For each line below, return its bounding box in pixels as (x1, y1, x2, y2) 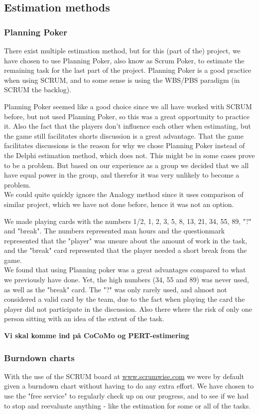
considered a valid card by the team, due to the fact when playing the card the (4, 294, 245, 304)
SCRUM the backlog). (4, 84, 72, 95)
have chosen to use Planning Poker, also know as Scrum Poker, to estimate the (4, 55, 245, 65)
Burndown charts (4, 351, 75, 364)
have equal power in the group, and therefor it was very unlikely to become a (4, 170, 240, 180)
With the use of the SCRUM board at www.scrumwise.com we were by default (4, 371, 244, 381)
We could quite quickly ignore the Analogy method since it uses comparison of (4, 189, 244, 200)
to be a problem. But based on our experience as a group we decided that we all (4, 160, 249, 170)
